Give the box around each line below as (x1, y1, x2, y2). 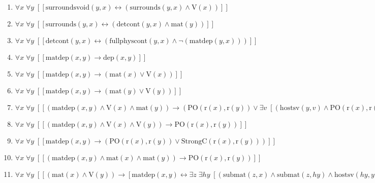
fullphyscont (109, 38, 148, 45)
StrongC (181, 138, 207, 145)
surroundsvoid (45, 4, 89, 11)
